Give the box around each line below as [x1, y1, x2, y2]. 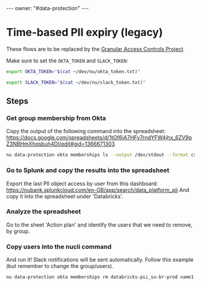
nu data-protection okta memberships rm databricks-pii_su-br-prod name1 [6, 274, 194, 280]
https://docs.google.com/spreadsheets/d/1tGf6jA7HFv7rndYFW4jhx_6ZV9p [6, 134, 193, 142]
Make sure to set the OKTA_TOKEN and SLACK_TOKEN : [6, 57, 129, 64]
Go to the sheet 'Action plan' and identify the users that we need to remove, [6, 221, 193, 228]
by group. [6, 227, 31, 234]
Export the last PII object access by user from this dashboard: [6, 180, 159, 187]
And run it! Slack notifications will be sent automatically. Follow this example [6, 256, 194, 263]
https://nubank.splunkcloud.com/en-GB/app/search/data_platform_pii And [6, 186, 190, 193]
